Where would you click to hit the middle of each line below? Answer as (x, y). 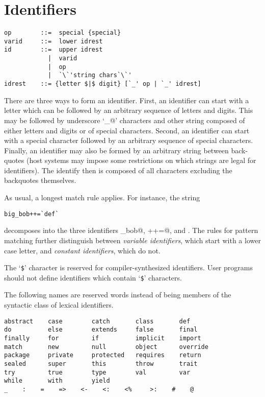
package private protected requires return (103, 355)
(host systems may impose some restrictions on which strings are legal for (141, 160)
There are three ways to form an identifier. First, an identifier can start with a (127, 100)
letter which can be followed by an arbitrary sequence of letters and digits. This (129, 110)
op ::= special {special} (63, 33)
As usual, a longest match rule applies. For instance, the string (102, 197)
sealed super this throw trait (101, 364)
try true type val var (97, 372)
